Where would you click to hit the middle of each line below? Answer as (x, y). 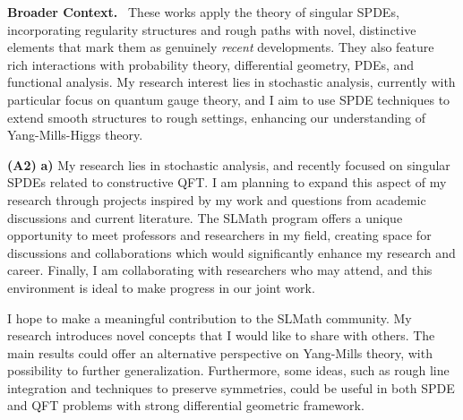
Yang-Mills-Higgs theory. (75, 135)
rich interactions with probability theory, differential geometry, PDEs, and (211, 64)
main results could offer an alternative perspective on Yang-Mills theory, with (220, 352)
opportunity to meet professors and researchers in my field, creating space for (219, 235)
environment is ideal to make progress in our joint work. (161, 287)
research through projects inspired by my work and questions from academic (217, 199)
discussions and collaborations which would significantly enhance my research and (231, 252)
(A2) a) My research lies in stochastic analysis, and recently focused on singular (229, 164)
